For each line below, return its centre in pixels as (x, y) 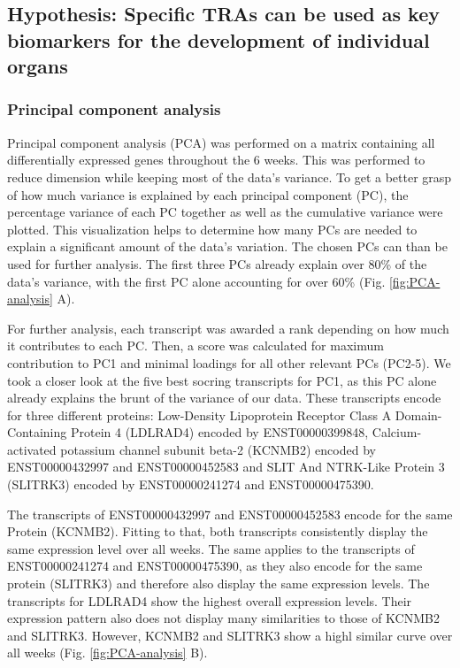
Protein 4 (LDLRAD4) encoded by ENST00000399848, (219, 432)
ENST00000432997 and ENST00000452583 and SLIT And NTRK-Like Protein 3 (226, 467)
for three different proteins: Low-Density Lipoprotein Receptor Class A (199, 415)
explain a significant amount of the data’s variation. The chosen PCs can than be (227, 246)
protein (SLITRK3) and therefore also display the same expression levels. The (218, 584)
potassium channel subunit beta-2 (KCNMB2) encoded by (218, 449)
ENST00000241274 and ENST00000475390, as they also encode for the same (215, 566)
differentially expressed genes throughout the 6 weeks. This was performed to (216, 160)
